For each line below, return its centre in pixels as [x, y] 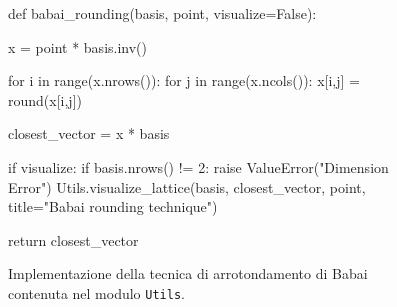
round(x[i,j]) [45, 99]
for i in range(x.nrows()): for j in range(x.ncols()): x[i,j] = [184, 80]
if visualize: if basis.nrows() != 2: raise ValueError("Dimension [198, 166]
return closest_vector [73, 239]
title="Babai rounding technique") [113, 206]
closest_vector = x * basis [89, 133]
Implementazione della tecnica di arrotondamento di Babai [188, 273]
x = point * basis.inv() [78, 46]
